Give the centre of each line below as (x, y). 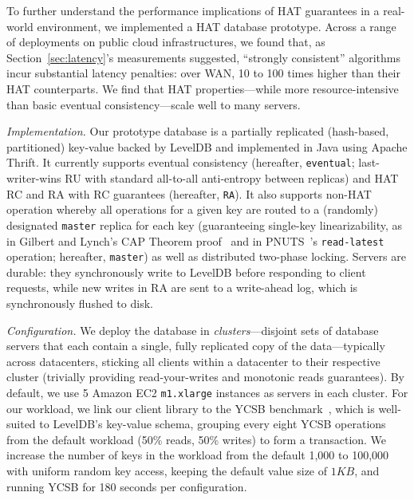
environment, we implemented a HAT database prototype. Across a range (217, 26)
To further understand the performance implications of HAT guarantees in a (193, 10)
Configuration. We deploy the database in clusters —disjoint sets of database (193, 330)
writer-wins (34, 178)
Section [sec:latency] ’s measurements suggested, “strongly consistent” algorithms (203, 57)
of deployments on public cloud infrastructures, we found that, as (166, 42)
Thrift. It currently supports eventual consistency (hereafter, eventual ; (181, 162)
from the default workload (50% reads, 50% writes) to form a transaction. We (197, 439)
